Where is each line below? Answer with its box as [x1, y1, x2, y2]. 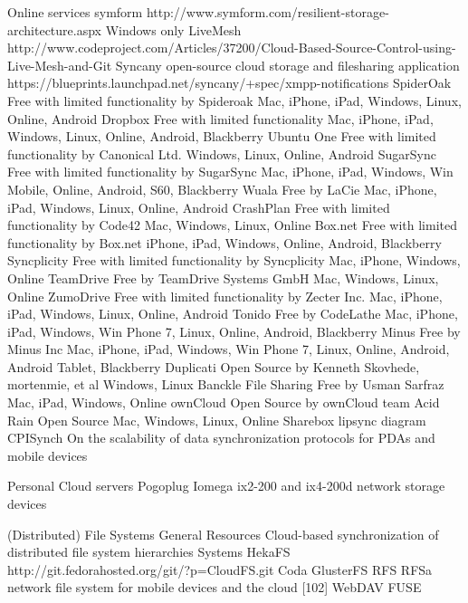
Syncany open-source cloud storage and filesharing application [115, 55, 460, 74]
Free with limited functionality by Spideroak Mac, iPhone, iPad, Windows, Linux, [7, 91, 462, 110]
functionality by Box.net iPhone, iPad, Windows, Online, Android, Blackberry [7, 233, 442, 252]
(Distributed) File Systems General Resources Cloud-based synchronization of [7, 524, 439, 543]
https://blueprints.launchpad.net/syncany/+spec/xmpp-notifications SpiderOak [7, 73, 452, 92]
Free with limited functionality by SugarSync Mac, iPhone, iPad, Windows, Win [7, 162, 454, 181]
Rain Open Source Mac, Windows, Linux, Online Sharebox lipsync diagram [7, 410, 426, 429]
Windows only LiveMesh [105, 20, 242, 39]
